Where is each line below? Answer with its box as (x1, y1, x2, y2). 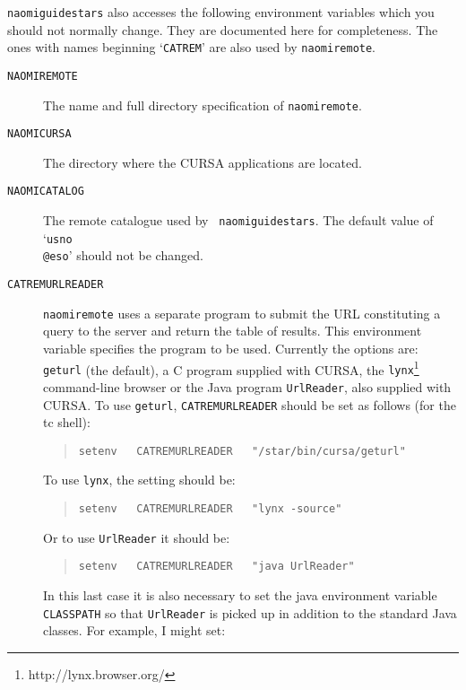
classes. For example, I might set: (43, 621, 226, 640)
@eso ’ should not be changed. (43, 246, 203, 265)
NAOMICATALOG (7, 185, 84, 198)
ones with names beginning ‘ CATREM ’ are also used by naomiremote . (7, 38, 376, 57)
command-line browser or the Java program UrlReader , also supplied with (43, 377, 452, 396)
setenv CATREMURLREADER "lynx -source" (78, 502, 342, 516)
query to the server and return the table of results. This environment (43, 321, 422, 340)
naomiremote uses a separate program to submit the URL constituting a (43, 303, 441, 322)
